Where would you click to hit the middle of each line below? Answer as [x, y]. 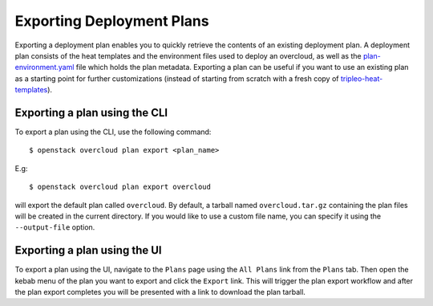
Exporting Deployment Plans [112, 21]
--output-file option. [55, 227]
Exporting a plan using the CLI [91, 112]
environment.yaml [45, 67]
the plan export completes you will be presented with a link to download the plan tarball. [160, 292]
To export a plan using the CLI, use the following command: [113, 132]
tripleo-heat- [362, 78]
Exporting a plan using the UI [88, 250]
